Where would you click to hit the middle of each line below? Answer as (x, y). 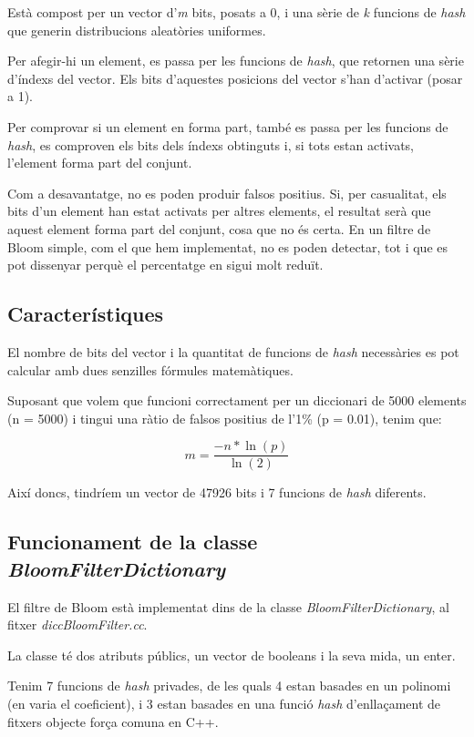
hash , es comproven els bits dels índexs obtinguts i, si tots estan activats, (211, 144)
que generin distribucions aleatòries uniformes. (137, 30)
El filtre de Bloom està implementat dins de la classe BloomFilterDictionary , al (228, 606)
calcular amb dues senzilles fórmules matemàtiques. (150, 369)
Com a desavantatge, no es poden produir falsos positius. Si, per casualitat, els (227, 193)
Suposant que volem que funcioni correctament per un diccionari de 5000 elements (237, 400)
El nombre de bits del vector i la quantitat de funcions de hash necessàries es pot (233, 351)
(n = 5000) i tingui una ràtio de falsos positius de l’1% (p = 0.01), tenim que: (225, 418)
